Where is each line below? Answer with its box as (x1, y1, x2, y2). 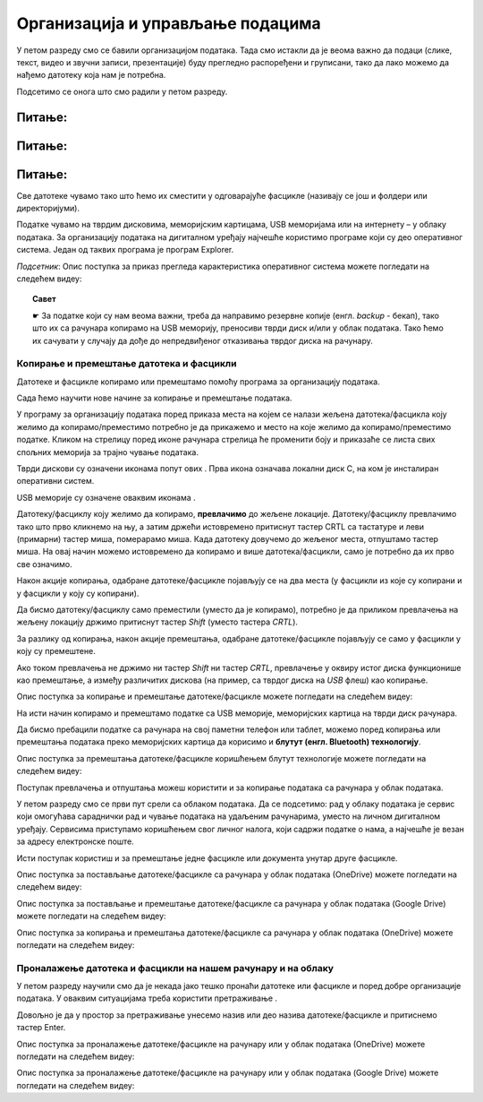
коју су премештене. (16, 646, 96, 657)
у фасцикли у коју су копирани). (16, 588, 140, 598)
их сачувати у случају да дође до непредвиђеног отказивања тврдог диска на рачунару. (32, 335, 373, 346)
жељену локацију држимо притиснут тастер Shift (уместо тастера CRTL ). (16, 616, 299, 627)
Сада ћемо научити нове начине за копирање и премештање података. (16, 392, 292, 403)
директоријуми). (16, 202, 80, 214)
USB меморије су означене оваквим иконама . (16, 492, 196, 503)
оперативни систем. (16, 476, 95, 486)
